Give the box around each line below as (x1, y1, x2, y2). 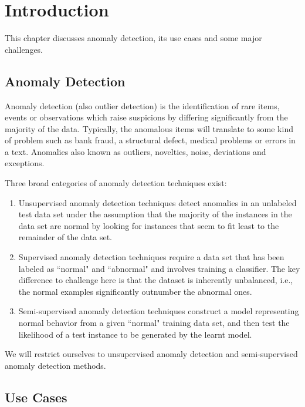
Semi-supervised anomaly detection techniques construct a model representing (18, 305, 299, 317)
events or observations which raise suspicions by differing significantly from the (5, 111, 288, 123)
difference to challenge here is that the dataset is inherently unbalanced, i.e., (18, 274, 293, 286)
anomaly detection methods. (5, 359, 106, 371)
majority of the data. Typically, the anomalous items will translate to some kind (5, 122, 293, 134)
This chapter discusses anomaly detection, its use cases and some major (5, 32, 262, 44)
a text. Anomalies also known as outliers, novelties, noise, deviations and (5, 145, 266, 157)
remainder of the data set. (18, 231, 113, 243)
